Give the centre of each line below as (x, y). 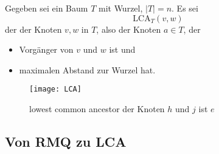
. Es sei (185, 8)
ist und (122, 49)
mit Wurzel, (120, 8)
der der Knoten (33, 29)
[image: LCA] (55, 89)
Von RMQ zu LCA (66, 142)
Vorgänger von (46, 49)
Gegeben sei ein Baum (47, 8)
